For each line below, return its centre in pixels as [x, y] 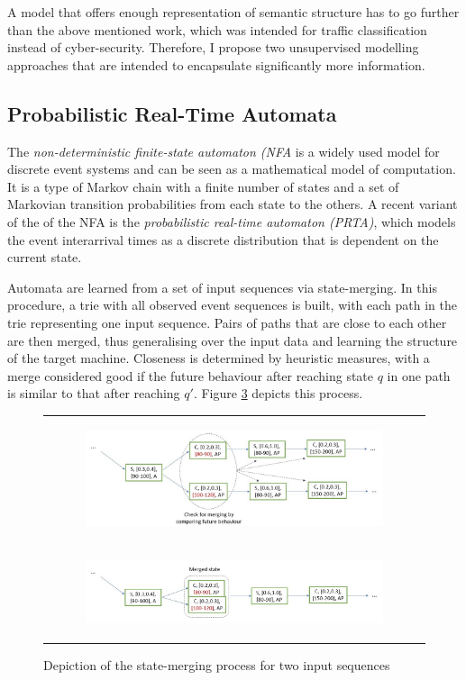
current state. [45, 257]
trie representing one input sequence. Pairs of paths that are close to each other [227, 322]
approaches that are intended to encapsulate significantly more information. [216, 64]
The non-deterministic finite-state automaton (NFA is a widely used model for [224, 151]
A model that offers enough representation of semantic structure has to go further [233, 12]
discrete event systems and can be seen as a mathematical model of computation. [232, 169]
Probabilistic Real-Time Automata [172, 113]
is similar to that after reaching [94, 393]
